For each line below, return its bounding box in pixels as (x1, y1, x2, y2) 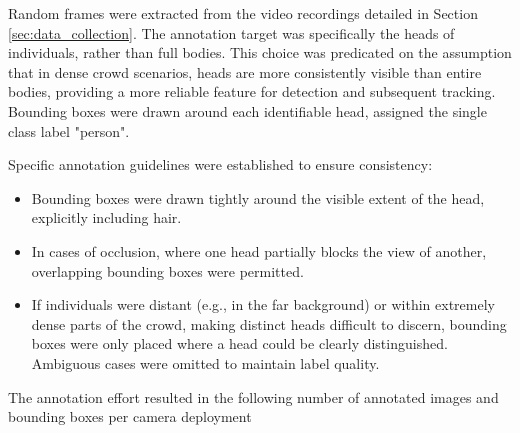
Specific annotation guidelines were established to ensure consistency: (8, 154, 433, 175)
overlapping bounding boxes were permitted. (31, 260, 304, 281)
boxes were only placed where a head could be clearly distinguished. (31, 333, 448, 354)
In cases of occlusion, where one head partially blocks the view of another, (31, 240, 487, 261)
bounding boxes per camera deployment (8, 406, 252, 427)
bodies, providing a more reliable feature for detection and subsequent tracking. (8, 81, 496, 102)
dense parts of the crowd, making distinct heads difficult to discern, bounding (31, 313, 507, 334)
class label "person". (8, 120, 130, 141)
